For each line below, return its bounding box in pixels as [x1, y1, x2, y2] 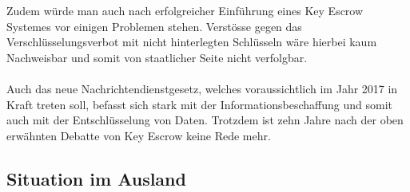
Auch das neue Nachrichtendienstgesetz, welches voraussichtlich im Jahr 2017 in [6, 80, 398, 96]
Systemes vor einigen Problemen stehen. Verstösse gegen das [6, 18, 302, 34]
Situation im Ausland [6, 166, 186, 190]
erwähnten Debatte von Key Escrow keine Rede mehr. [6, 127, 271, 143]
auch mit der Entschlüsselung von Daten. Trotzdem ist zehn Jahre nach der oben [6, 112, 404, 128]
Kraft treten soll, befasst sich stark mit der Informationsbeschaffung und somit [6, 96, 393, 112]
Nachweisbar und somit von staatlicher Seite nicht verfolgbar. [6, 49, 308, 65]
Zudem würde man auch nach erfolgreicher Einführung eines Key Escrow [6, 2, 364, 18]
